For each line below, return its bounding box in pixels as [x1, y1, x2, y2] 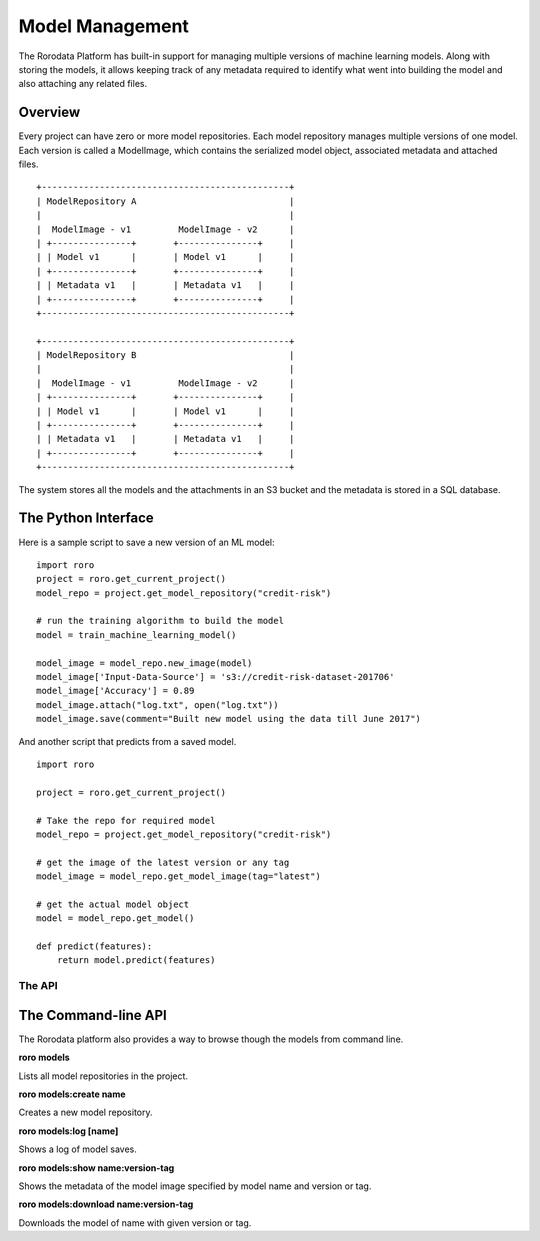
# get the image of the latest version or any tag [36, 856, 290, 868]
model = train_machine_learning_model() [36, 629, 237, 640]
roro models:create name [18, 1088, 126, 1100]
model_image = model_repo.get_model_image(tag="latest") [36, 871, 322, 882]
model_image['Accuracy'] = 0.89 [36, 685, 195, 697]
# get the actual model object [36, 898, 190, 910]
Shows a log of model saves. [18, 1143, 137, 1155]
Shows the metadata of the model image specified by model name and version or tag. [18, 1180, 372, 1192]
